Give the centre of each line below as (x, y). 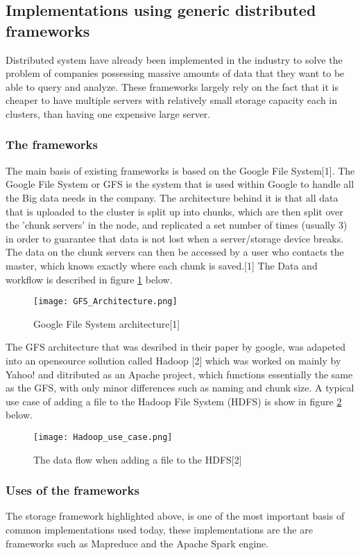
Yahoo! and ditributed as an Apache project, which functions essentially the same (179, 374)
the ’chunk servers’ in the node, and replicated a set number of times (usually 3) (177, 225)
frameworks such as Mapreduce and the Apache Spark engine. (137, 543)
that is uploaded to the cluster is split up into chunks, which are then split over (174, 211)
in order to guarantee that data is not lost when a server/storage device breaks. (175, 238)
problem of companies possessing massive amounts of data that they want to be (175, 73)
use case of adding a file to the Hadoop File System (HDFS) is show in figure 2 (174, 401)
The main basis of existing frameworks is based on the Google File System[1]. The (180, 170)
